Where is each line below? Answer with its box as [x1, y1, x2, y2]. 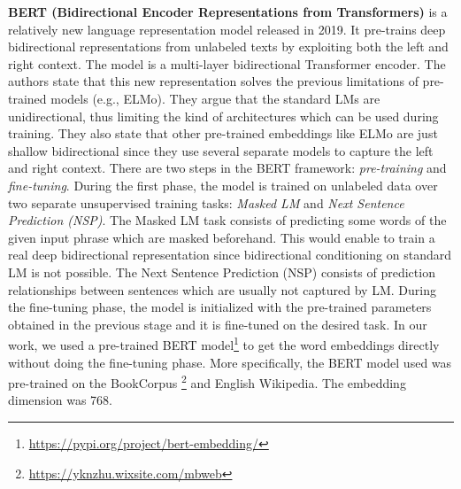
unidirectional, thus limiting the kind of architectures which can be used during [8, 106, 439, 125]
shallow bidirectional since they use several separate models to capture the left [8, 141, 434, 159]
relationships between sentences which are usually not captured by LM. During [8, 280, 436, 299]
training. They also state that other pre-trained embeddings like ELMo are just [8, 124, 438, 143]
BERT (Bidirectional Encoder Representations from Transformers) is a [8, 3, 448, 20]
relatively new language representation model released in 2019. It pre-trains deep [8, 19, 446, 38]
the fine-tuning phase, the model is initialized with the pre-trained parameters [8, 298, 432, 316]
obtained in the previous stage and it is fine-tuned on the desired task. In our [8, 314, 427, 333]
